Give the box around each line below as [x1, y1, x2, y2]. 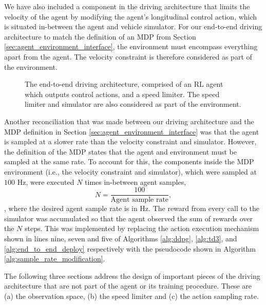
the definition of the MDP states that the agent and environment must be [4, 146, 237, 157]
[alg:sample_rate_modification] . [4, 253, 105, 264]
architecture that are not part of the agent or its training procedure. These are [4, 280, 252, 291]
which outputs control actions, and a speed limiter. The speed [25, 88, 220, 99]
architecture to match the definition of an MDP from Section [4, 31, 196, 42]
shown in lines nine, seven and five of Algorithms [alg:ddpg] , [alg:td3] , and [4, 233, 237, 243]
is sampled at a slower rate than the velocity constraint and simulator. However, [4, 136, 257, 147]
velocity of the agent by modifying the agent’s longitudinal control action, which [4, 11, 257, 22]
